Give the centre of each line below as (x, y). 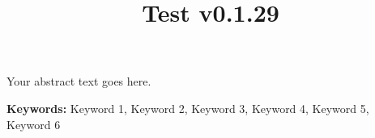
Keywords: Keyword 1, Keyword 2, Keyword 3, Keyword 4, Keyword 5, (188, 108)
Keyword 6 (34, 124)
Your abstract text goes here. (79, 81)
